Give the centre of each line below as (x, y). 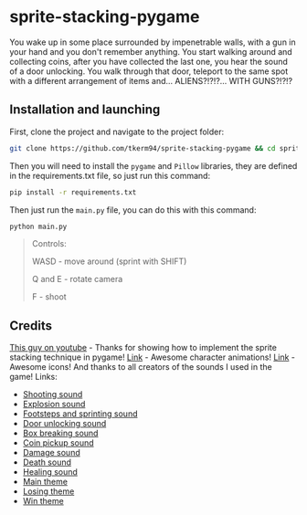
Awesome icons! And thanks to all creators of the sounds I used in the (141, 367)
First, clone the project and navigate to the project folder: (117, 131)
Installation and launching (85, 110)
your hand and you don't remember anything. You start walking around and (151, 51)
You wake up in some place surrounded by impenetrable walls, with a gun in (153, 42)
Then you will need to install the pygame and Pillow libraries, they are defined (153, 165)
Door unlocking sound (64, 424)
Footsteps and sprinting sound (80, 414)
